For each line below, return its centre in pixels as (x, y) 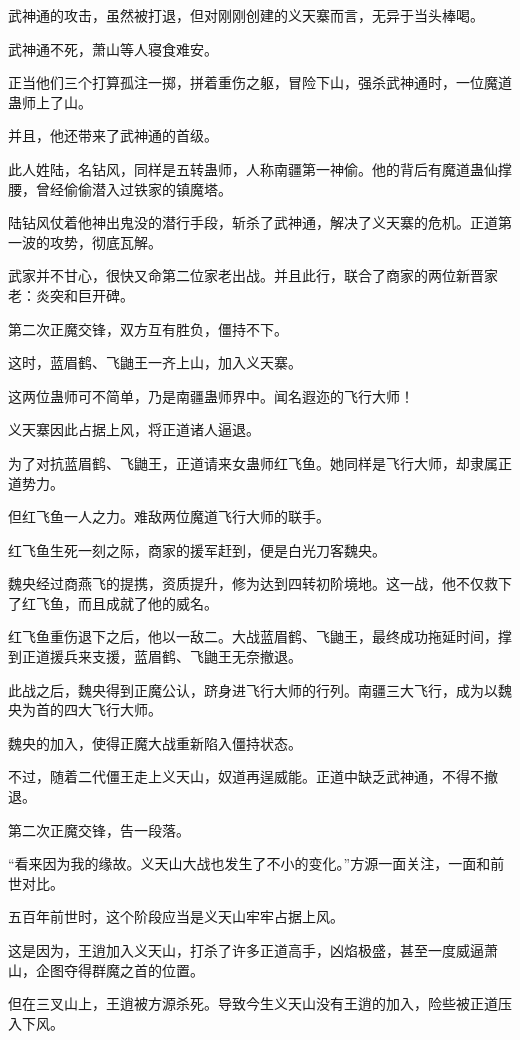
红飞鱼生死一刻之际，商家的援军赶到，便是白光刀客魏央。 (197, 549)
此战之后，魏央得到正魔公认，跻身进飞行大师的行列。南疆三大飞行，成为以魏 (260, 689)
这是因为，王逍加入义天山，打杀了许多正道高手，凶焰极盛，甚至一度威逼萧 (253, 950)
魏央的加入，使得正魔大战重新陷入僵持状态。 (155, 742)
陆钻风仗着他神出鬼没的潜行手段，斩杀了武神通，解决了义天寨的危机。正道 (253, 222)
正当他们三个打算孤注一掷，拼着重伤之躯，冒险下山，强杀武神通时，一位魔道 (260, 82)
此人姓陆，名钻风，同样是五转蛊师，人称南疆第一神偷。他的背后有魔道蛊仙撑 (260, 168)
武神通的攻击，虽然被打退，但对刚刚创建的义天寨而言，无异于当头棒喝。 (246, 15)
